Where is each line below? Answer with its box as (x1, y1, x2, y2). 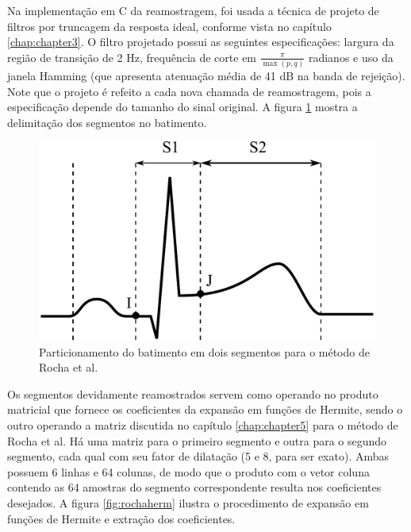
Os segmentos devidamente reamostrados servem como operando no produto (7, 385, 378, 402)
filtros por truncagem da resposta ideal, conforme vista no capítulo (7, 17, 332, 34)
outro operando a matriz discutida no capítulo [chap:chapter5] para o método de (7, 416, 398, 433)
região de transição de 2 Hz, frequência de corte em (7, 48, 257, 65)
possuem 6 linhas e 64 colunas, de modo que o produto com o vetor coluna (7, 463, 370, 480)
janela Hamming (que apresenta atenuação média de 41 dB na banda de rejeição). (7, 67, 405, 84)
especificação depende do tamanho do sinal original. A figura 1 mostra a (7, 98, 358, 115)
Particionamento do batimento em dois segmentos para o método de (39, 343, 370, 360)
